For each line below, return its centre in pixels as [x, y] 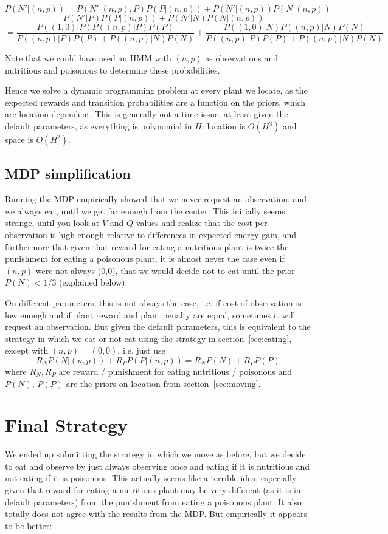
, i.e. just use [141, 350]
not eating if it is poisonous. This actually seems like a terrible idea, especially [151, 478]
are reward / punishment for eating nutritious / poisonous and [175, 371]
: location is [223, 126]
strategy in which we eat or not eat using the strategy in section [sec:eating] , [148, 338]
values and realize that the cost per [202, 223]
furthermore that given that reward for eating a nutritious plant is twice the [147, 246]
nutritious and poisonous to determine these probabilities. [113, 70]
